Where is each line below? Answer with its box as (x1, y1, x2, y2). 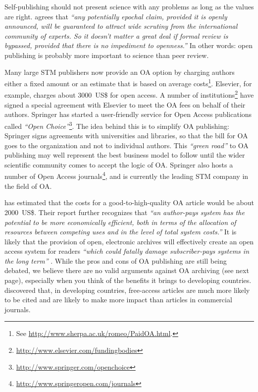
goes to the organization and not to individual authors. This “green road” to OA (4, 140, 249, 150)
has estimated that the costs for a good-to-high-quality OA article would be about (4, 197, 254, 208)
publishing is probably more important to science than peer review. (4, 50, 209, 60)
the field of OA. (4, 180, 52, 191)
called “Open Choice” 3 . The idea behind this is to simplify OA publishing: (4, 119, 229, 131)
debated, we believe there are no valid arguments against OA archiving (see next (4, 265, 249, 276)
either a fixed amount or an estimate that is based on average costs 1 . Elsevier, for (4, 77, 252, 88)
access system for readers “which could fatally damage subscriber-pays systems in (4, 246, 250, 256)
